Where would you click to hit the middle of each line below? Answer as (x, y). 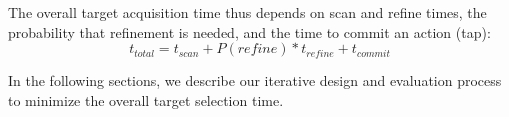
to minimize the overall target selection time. (146, 99)
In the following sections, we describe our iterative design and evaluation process (255, 80)
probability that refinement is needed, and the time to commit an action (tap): (249, 31)
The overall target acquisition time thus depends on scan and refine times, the (247, 12)
